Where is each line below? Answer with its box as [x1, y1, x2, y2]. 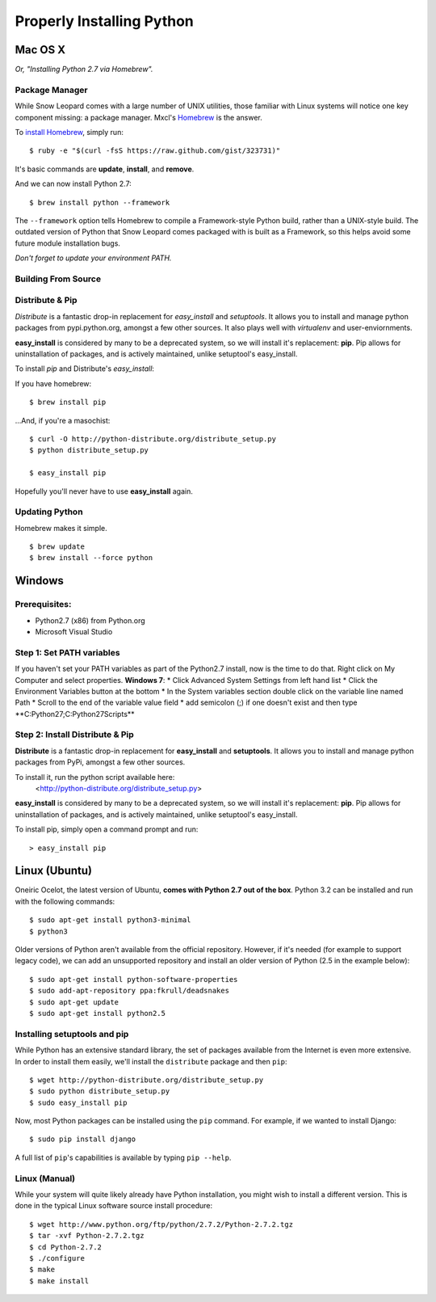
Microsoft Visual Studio [35, 626, 113, 636]
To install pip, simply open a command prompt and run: [15, 824, 199, 834]
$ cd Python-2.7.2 [29, 1242, 103, 1252]
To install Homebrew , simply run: [15, 127, 124, 137]
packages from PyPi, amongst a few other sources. [15, 757, 186, 767]
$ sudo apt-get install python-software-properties [29, 975, 238, 984]
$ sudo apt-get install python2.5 [29, 1009, 166, 1018]
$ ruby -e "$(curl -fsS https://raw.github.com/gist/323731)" [29, 146, 281, 155]
